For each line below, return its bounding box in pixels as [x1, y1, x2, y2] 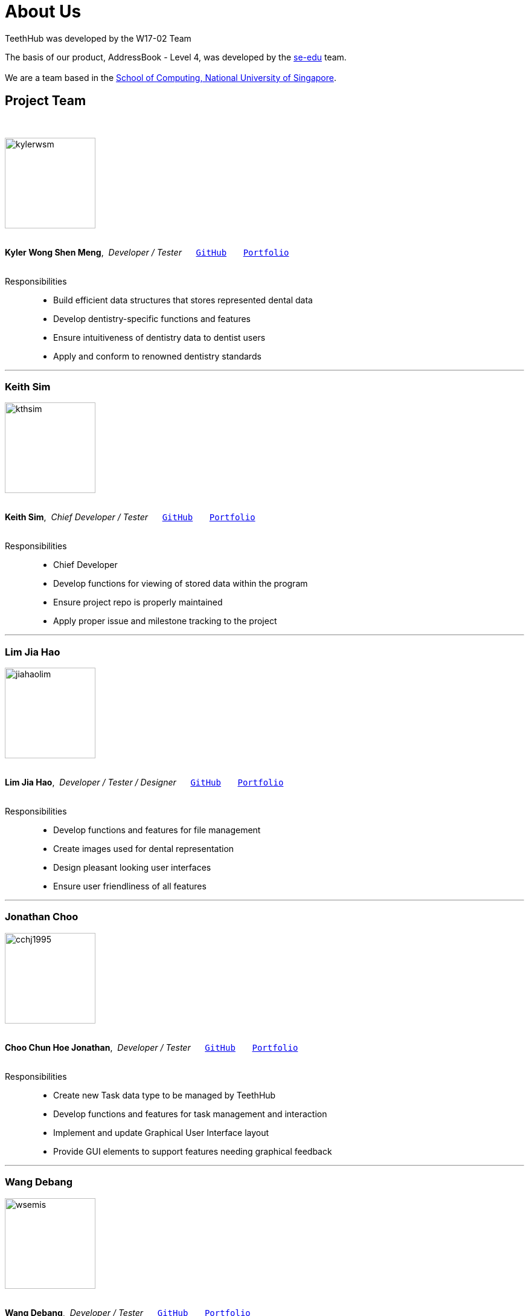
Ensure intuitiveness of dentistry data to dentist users [53, 332, 266, 343]
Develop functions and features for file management [53, 825, 261, 836]
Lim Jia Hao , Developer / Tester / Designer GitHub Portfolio [5, 777, 284, 788]
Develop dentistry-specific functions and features [53, 313, 251, 324]
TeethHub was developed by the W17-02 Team [5, 33, 191, 44]
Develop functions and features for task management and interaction [53, 1108, 327, 1119]
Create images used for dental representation [53, 843, 234, 854]
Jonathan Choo [5, 911, 79, 923]
